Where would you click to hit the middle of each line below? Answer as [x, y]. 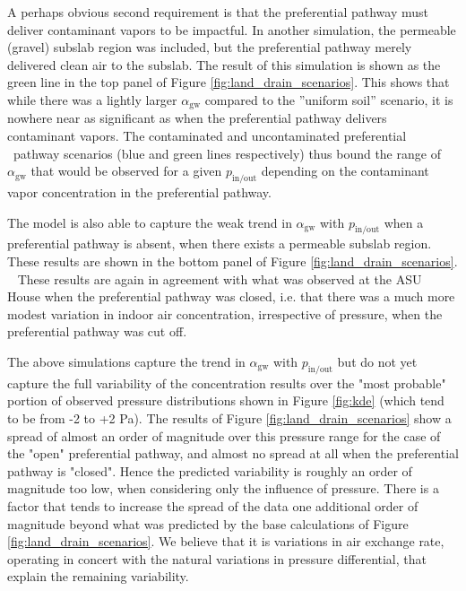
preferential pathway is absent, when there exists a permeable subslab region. [220, 243]
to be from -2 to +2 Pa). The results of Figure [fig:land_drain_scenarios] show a [229, 417]
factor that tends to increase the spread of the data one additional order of [213, 505]
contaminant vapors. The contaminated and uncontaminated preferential [207, 136]
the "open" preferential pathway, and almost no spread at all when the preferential [233, 453]
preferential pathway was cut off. [97, 331]
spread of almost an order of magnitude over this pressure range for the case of [224, 435]
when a [404, 222]
